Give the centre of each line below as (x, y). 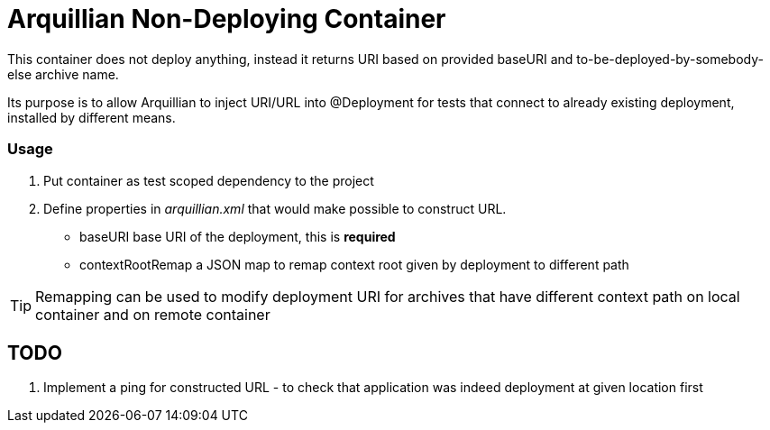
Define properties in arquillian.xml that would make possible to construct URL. (275, 208)
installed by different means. (92, 117)
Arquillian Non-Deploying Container (227, 19)
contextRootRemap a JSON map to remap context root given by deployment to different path (354, 264)
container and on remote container (153, 314)
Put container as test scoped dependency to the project (209, 180)
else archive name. (63, 74)
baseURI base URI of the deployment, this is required (238, 236)
